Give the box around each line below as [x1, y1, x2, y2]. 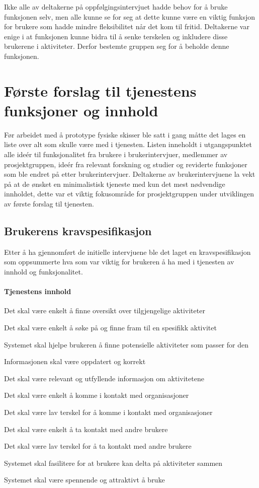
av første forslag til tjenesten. [4, 198, 94, 209]
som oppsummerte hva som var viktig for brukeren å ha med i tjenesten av [4, 256, 234, 267]
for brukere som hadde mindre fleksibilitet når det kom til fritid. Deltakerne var [4, 21, 249, 32]
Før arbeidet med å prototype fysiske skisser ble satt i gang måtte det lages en [4, 129, 246, 140]
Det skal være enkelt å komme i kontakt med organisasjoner [4, 390, 189, 400]
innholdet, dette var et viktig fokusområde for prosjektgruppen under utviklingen [4, 188, 254, 199]
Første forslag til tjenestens [4, 80, 197, 101]
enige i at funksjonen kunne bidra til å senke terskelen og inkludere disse [4, 31, 228, 41]
